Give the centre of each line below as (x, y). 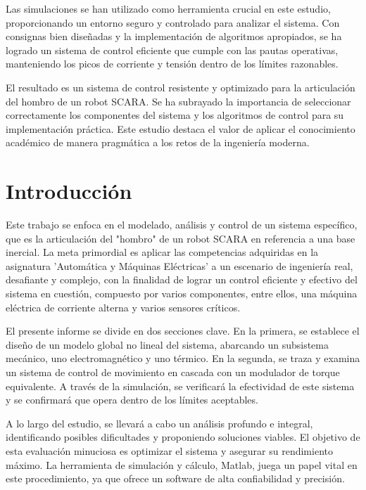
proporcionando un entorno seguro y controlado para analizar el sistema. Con (173, 22)
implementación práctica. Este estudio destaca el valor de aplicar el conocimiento (181, 128)
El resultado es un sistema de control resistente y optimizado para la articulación (181, 87)
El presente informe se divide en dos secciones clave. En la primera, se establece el (183, 331)
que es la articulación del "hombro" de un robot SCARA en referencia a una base (181, 238)
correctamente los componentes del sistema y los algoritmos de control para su (175, 115)
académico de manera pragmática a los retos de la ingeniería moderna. (158, 142)
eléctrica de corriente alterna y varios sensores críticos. (123, 307)
